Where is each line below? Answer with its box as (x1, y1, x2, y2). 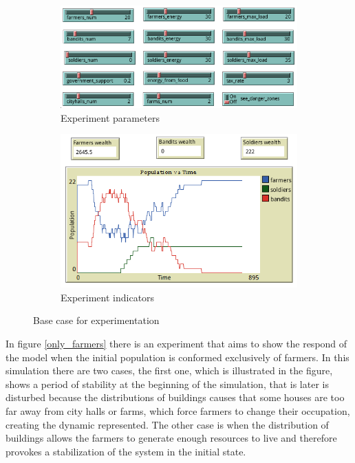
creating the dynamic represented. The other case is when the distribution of (6, 417, 329, 431)
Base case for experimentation (33, 313, 160, 327)
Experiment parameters (61, 110, 160, 125)
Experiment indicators (61, 290, 155, 304)
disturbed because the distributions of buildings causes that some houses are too (6, 390, 345, 405)
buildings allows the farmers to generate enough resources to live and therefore (6, 431, 337, 445)
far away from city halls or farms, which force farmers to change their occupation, (6, 403, 350, 418)
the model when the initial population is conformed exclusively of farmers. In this (6, 349, 349, 364)
